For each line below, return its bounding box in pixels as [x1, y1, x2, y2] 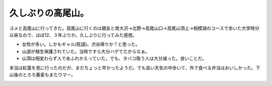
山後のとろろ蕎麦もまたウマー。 [9, 71, 76, 77]
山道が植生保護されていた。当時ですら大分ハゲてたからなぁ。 [22, 48, 150, 54]
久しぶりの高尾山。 [9, 8, 89, 19]
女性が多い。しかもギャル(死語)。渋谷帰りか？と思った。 [22, 41, 141, 47]
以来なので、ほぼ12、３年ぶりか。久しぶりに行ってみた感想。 [9, 32, 137, 38]
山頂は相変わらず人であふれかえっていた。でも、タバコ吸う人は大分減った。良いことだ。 [22, 55, 207, 61]
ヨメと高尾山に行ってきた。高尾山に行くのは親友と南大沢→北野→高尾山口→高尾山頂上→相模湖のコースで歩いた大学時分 [9, 25, 259, 31]
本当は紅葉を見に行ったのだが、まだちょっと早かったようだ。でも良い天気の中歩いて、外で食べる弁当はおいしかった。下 [9, 64, 260, 70]
